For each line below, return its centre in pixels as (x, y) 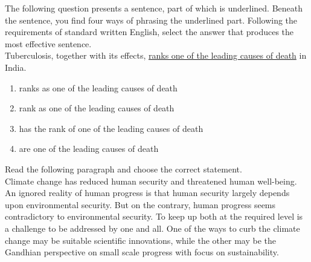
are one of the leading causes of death (89, 149)
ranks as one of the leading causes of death (98, 87)
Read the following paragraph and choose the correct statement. (123, 169)
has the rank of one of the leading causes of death (111, 128)
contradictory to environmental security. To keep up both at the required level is (154, 216)
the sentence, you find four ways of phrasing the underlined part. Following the (151, 20)
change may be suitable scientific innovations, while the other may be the (141, 240)
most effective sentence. (48, 43)
